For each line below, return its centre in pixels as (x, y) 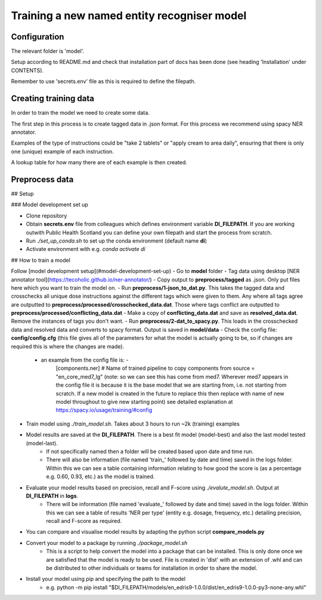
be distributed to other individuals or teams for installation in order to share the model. (152, 568)
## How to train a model (41, 260)
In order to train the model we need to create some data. (80, 113)
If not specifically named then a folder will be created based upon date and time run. (150, 451)
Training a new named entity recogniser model (129, 16)
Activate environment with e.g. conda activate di (86, 249)
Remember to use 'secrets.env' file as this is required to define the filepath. (103, 81)
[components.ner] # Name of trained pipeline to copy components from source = (155, 368)
